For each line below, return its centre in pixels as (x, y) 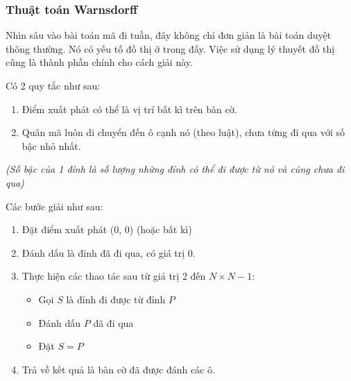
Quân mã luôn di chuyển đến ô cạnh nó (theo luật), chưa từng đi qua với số (183, 132)
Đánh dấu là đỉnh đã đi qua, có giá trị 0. (109, 252)
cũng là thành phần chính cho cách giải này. (99, 62)
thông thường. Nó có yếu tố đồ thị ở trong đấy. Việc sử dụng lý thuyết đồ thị (170, 48)
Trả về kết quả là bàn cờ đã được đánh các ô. (118, 369)
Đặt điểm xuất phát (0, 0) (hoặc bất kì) (107, 229)
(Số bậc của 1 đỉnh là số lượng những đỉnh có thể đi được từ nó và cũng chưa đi (175, 169)
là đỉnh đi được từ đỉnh (116, 299)
